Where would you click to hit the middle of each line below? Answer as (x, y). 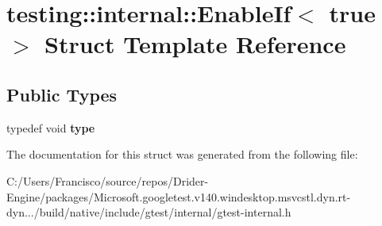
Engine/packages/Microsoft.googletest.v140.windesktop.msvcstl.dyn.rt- (179, 196)
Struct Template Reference (195, 44)
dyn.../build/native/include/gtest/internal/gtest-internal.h (149, 212)
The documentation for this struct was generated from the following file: (182, 154)
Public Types (62, 94)
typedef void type (51, 127)
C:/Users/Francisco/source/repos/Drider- (108, 180)
